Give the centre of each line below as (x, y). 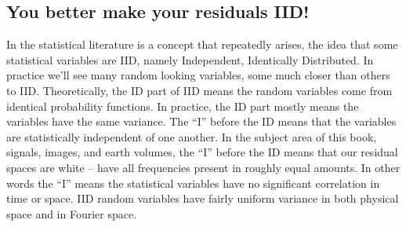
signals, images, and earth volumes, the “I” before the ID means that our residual (202, 152)
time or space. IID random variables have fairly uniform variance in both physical (203, 198)
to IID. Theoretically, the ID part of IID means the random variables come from (199, 90)
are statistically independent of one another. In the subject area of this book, (192, 136)
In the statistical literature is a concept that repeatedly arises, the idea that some (202, 44)
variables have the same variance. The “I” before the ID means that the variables (201, 121)
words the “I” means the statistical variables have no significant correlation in (193, 183)
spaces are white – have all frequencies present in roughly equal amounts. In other (203, 167)
